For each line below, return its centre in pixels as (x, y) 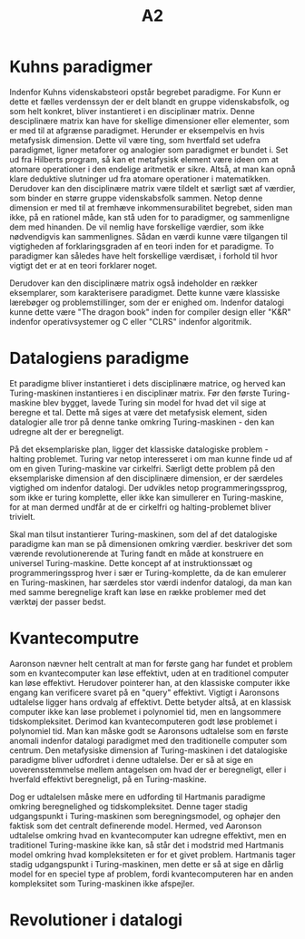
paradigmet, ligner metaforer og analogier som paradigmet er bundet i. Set (149, 150)
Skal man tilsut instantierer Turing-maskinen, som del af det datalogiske (143, 534)
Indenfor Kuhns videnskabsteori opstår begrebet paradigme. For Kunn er (145, 92)
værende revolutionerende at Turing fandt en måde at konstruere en (137, 553)
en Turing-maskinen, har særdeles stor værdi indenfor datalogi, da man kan (151, 582)
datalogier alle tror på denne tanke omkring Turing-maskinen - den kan (142, 422)
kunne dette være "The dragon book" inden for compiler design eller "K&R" (151, 312)
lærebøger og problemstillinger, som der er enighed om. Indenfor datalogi (147, 302)
